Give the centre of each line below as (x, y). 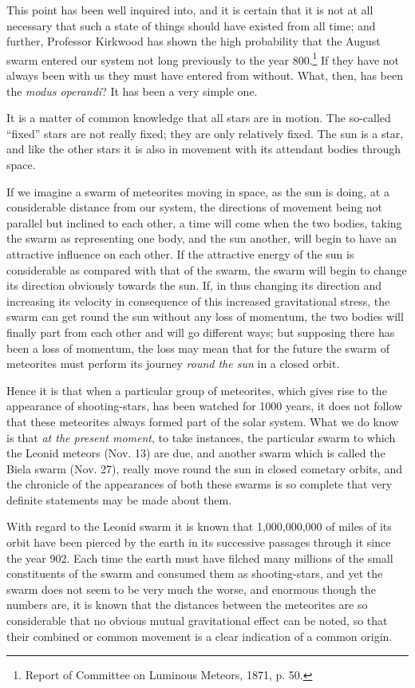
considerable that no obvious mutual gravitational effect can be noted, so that (197, 621)
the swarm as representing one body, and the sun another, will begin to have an (202, 238)
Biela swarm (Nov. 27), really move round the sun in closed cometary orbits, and (205, 468)
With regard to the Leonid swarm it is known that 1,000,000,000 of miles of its (199, 526)
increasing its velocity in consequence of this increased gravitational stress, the (198, 301)
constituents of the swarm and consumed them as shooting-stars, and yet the (195, 573)
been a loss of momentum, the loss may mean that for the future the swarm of (198, 348)
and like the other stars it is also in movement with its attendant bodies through (204, 149)
